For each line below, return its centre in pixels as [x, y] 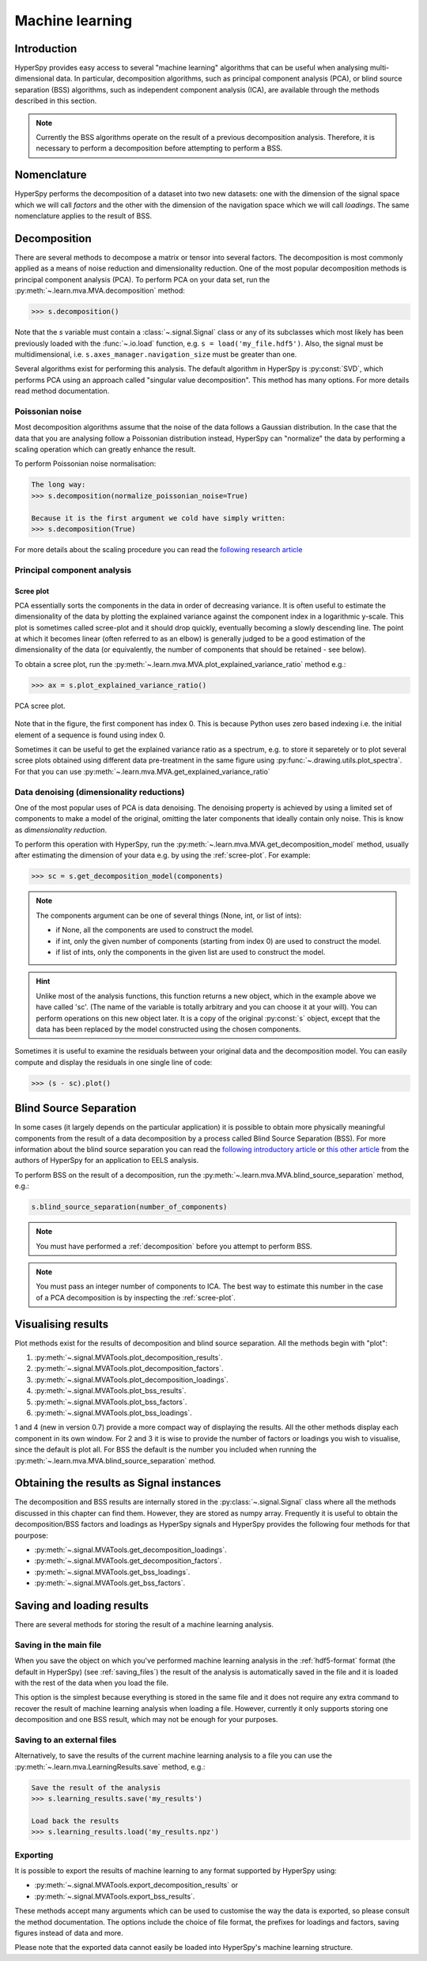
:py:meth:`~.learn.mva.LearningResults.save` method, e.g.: [110, 1766]
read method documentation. [62, 391]
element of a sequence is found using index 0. [90, 735]
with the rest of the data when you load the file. [92, 1683]
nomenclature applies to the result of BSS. [83, 216]
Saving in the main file [58, 1645]
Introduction [46, 49]
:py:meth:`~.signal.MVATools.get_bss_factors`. [110, 1583]
